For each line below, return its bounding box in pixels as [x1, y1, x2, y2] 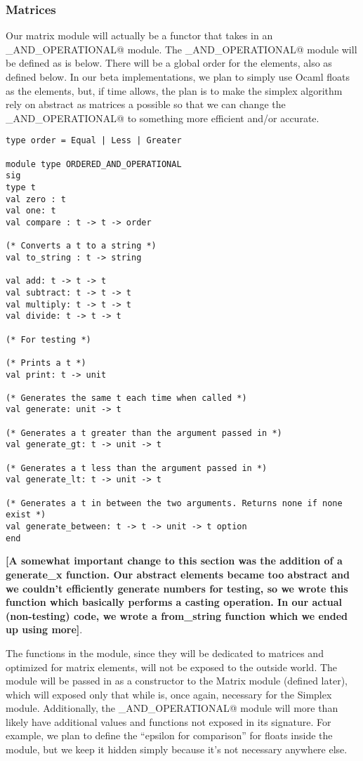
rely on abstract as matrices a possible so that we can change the [6, 97, 286, 112]
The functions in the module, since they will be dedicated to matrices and [6, 645, 324, 660]
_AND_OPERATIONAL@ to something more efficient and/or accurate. [6, 110, 319, 125]
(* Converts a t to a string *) [6, 241, 157, 251]
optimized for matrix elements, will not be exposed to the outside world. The [6, 659, 338, 674]
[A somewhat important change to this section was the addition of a [6, 553, 343, 568]
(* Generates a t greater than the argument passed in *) [6, 428, 282, 438]
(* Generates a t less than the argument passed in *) [6, 463, 268, 473]
